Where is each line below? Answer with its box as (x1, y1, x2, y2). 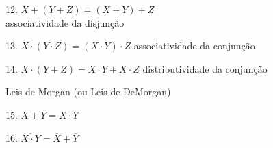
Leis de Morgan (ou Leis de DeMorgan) (5, 84, 171, 99)
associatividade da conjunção (133, 38, 255, 53)
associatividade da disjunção (5, 15, 125, 29)
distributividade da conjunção (142, 61, 268, 75)
